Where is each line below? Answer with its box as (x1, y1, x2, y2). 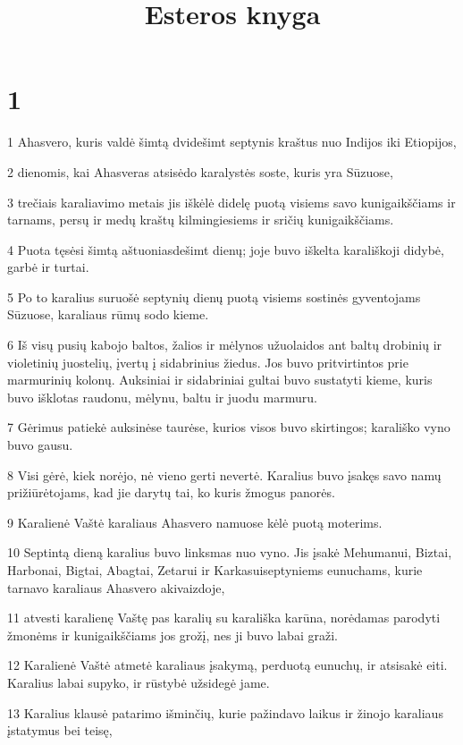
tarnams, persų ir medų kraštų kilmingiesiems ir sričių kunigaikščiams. (7, 210, 394, 229)
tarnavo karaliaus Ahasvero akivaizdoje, (7, 578, 225, 597)
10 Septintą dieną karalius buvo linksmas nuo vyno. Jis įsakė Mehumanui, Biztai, (7, 543, 452, 562)
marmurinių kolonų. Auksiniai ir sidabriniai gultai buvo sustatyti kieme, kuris (7, 370, 433, 389)
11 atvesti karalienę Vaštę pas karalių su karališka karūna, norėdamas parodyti (7, 608, 441, 627)
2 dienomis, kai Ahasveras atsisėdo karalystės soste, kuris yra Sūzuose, (7, 162, 393, 181)
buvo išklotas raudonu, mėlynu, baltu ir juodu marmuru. (7, 387, 317, 406)
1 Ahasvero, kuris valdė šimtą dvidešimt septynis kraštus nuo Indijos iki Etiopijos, (7, 132, 457, 151)
